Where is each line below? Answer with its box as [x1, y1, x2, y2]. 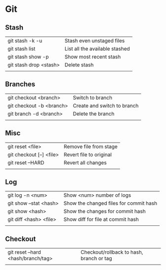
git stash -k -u [7, 37, 42, 44]
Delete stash [64, 61, 94, 68]
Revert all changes [63, 159, 107, 166]
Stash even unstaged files [64, 37, 125, 44]
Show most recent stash [64, 54, 121, 60]
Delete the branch [73, 110, 115, 117]
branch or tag [81, 255, 112, 262]
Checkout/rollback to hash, [81, 249, 143, 256]
